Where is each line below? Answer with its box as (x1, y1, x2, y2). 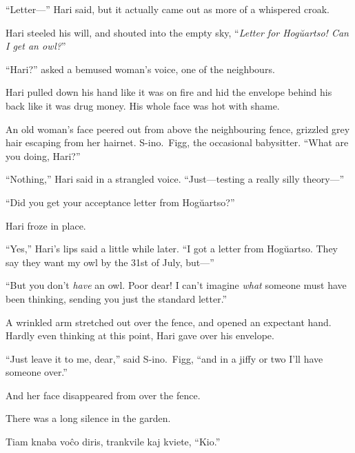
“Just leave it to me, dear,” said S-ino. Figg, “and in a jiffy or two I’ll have (6, 351, 323, 365)
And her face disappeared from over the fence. (6, 387, 201, 402)
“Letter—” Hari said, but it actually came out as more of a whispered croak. (6, 2, 329, 16)
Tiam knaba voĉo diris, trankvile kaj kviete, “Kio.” (6, 434, 221, 449)
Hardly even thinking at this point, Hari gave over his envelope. (6, 328, 274, 343)
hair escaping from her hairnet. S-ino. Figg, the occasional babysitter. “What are (6, 135, 349, 150)
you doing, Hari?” (6, 148, 81, 163)
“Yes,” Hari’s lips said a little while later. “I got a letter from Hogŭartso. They (6, 241, 338, 256)
